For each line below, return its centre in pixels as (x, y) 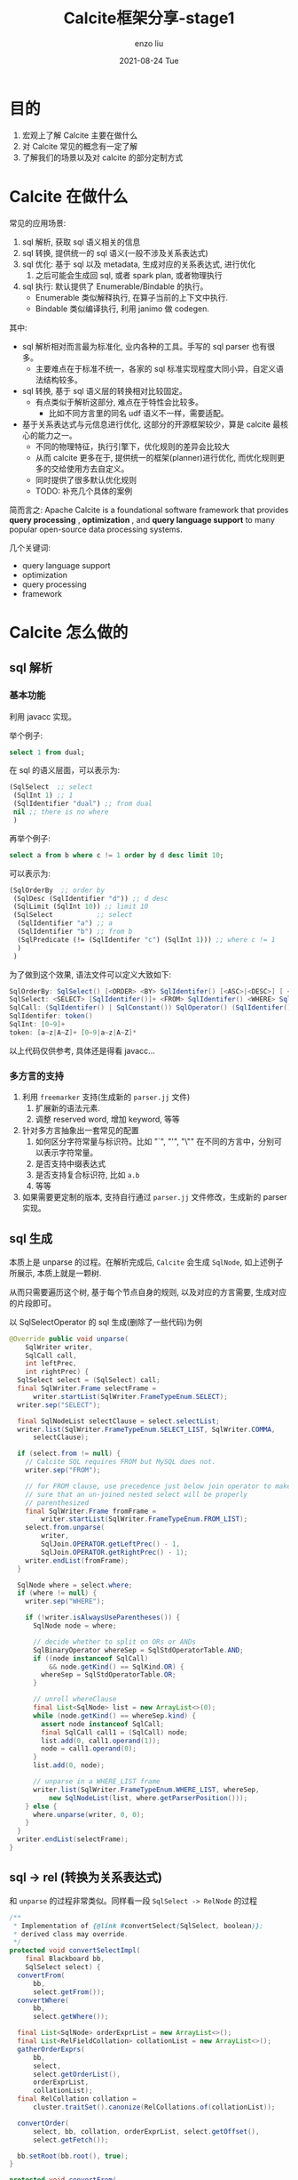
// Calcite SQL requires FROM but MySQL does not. (121, 1462)
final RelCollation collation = (77, 2099)
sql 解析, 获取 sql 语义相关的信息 (81, 242)
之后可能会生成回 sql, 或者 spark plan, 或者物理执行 (129, 275)
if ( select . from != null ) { (69, 1454)
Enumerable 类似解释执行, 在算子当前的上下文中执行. (132, 297)
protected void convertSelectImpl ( (75, 1951)
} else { (41, 1806)
